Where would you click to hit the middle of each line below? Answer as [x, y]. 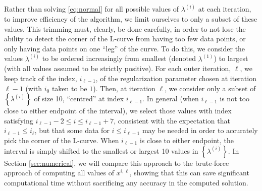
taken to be [69, 88]
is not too [235, 99]
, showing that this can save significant [189, 173]
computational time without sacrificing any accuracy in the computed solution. [126, 182]
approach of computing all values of [59, 173]
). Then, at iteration [124, 88]
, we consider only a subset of [210, 88]
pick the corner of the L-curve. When [62, 140]
